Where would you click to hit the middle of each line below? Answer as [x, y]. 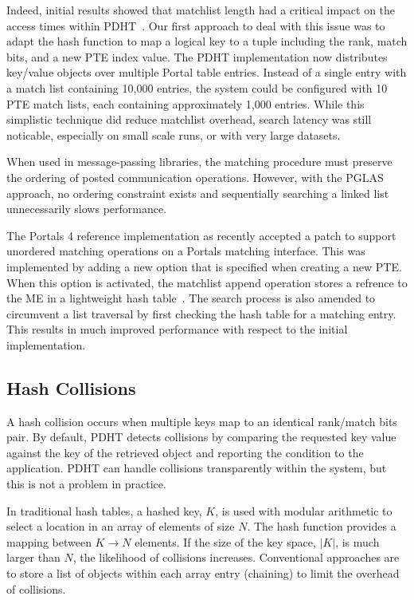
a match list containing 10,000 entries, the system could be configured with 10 [197, 87]
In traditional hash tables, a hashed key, [104, 510]
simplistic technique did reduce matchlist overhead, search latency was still [189, 119]
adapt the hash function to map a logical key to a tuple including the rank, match [207, 41]
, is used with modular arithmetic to [304, 510]
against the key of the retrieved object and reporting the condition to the [185, 452]
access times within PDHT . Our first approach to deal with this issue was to [196, 25]
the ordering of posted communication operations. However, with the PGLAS [195, 177]
